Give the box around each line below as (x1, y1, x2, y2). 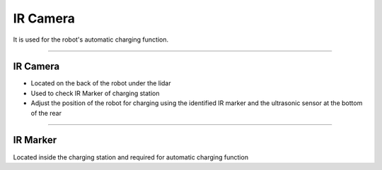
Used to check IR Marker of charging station (30, 89, 160, 97)
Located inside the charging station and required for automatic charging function (13, 152, 249, 162)
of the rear (30, 109, 62, 117)
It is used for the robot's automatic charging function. (13, 35, 169, 44)
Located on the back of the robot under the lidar (30, 79, 171, 87)
